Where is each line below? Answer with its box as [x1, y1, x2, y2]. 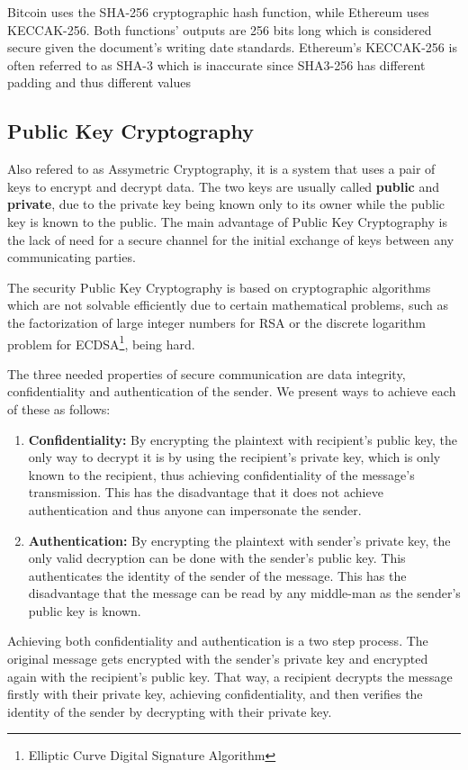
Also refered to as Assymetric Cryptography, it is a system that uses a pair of [7, 159, 436, 178]
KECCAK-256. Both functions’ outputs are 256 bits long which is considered [7, 20, 432, 39]
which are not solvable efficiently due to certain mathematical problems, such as [7, 295, 448, 314]
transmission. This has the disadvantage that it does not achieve [28, 483, 383, 502]
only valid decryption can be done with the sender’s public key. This [28, 548, 406, 567]
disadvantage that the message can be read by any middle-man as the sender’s [28, 584, 461, 602]
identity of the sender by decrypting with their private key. [7, 702, 332, 720]
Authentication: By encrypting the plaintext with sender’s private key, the [28, 530, 451, 549]
